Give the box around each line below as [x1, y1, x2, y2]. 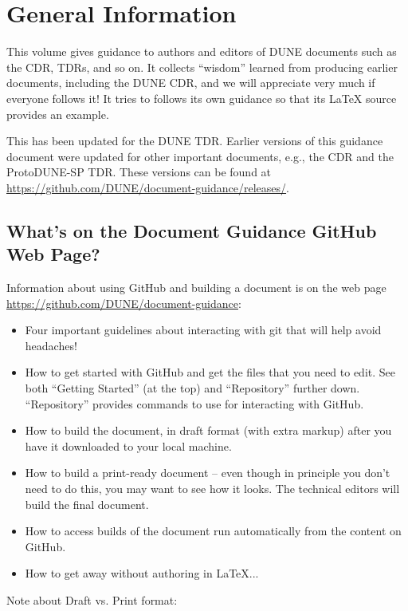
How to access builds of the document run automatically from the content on [25, 522, 402, 539]
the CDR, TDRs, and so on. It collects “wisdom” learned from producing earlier [6, 58, 398, 75]
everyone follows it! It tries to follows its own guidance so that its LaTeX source [6, 89, 397, 106]
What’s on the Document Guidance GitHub [6, 218, 377, 242]
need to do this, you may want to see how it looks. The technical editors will [25, 480, 400, 496]
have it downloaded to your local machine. [25, 437, 232, 454]
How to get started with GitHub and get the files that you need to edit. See [25, 364, 396, 380]
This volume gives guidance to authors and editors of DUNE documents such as [6, 43, 397, 60]
